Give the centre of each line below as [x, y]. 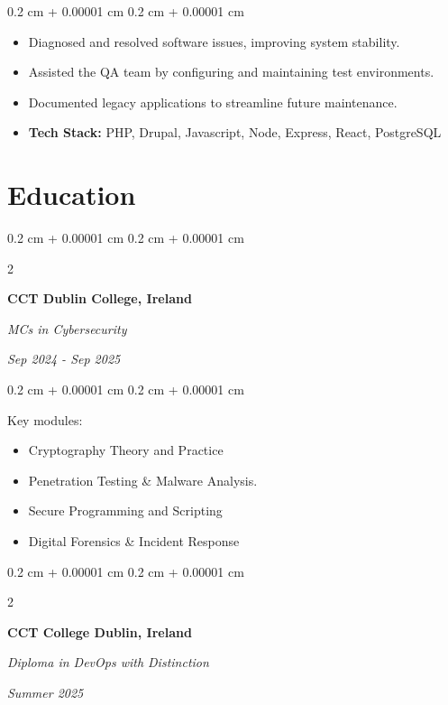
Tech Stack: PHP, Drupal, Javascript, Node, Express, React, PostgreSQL [235, 132]
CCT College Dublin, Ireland [100, 631]
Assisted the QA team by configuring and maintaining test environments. [231, 72]
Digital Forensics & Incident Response [134, 541]
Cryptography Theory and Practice [126, 450]
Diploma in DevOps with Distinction [108, 662]
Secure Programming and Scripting [125, 510]
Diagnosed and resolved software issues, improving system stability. [214, 41]
